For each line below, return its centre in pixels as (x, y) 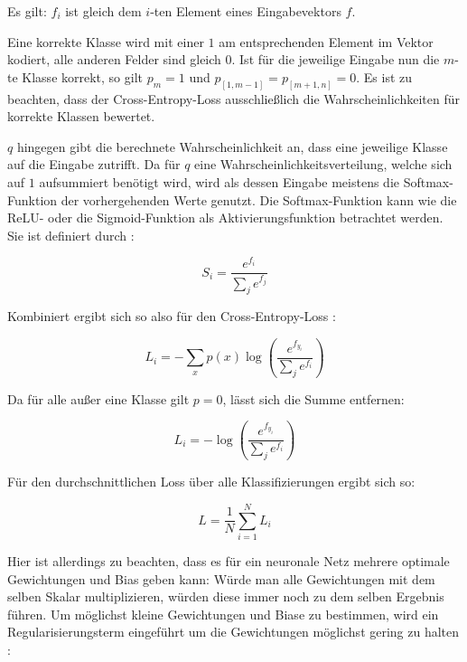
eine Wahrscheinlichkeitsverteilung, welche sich (323, 164)
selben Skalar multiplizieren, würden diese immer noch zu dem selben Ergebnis (226, 596)
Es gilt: (27, 11)
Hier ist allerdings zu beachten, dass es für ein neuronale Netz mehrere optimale (229, 560)
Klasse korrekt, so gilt (83, 76)
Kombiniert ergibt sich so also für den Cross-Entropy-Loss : (172, 316)
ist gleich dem (103, 11)
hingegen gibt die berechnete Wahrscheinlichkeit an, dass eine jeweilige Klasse (232, 146)
